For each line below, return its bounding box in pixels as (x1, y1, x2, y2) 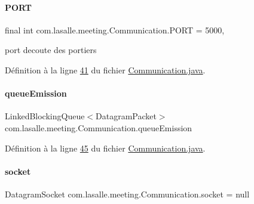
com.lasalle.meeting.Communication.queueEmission (5, 121, 192, 134)
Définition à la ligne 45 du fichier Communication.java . (5, 141, 206, 154)
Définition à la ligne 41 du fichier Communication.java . (5, 63, 206, 76)
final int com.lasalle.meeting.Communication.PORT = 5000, (5, 23, 225, 36)
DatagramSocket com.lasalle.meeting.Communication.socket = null (5, 187, 250, 200)
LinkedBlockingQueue (5, 110, 85, 122)
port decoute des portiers (5, 44, 97, 56)
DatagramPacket (96, 110, 157, 122)
